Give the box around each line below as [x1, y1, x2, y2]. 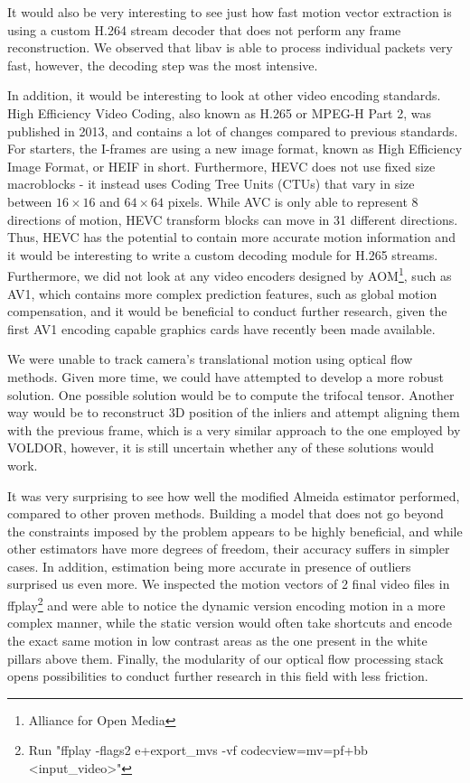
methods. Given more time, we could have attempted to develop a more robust [7, 367, 444, 386]
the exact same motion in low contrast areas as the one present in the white [7, 630, 428, 649]
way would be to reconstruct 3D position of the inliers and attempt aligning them [7, 403, 460, 422]
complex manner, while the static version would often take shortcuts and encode [7, 613, 452, 632]
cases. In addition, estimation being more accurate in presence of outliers [7, 556, 411, 575]
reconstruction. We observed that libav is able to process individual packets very [7, 38, 453, 57]
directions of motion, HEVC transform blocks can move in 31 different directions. [7, 210, 458, 228]
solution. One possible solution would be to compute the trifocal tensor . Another [7, 385, 455, 404]
